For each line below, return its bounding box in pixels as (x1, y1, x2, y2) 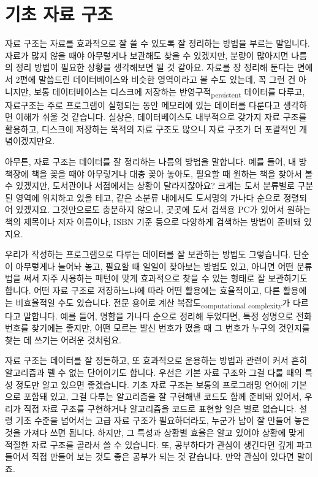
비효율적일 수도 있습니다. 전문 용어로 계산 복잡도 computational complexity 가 (15, 296, 290, 310)
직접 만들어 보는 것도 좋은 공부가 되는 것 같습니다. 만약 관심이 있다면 (31, 450, 294, 463)
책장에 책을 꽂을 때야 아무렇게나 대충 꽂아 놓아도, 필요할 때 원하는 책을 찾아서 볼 (5, 167, 313, 180)
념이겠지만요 (5, 134, 53, 147)
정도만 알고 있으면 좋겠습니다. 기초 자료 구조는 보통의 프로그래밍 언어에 (15, 378, 289, 391)
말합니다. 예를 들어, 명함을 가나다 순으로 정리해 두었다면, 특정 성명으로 (23, 309, 293, 322)
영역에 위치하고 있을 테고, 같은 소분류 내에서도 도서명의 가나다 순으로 (15, 191, 281, 204)
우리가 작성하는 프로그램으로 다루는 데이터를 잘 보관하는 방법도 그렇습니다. (5, 248, 291, 261)
